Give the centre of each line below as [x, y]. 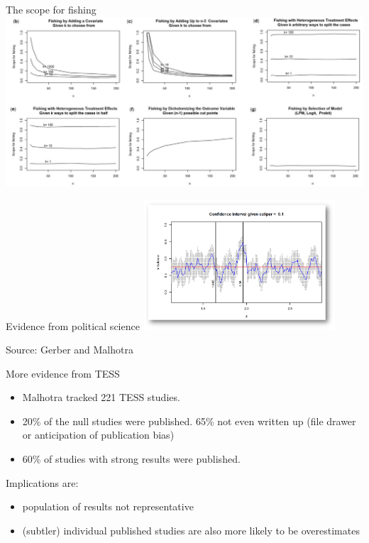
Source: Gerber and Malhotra [70, 349]
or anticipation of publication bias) [98, 435]
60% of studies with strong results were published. [131, 458]
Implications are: [42, 482]
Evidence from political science [73, 325]
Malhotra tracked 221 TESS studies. [101, 397]
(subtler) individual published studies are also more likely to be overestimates [191, 530]
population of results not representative [108, 506]
